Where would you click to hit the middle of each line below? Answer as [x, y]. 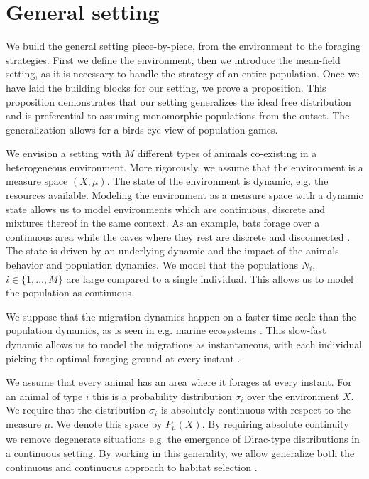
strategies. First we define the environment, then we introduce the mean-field [173, 59]
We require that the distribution [76, 410]
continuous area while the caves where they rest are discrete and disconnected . [178, 236]
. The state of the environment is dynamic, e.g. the [217, 181]
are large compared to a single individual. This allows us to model [210, 278]
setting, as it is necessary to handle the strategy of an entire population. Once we [183, 74]
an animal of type [44, 395]
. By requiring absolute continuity [275, 423]
